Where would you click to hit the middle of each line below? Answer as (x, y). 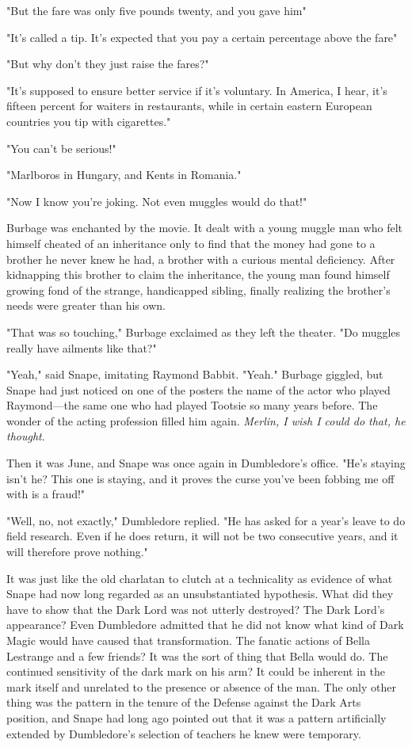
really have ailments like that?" (82, 347)
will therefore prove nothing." (77, 552)
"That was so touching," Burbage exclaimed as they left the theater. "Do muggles (204, 332)
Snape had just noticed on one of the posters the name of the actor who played (198, 389)
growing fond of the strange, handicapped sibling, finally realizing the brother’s (198, 290)
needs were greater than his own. (86, 305)
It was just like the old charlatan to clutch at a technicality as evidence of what (200, 578)
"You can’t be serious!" (61, 148)
